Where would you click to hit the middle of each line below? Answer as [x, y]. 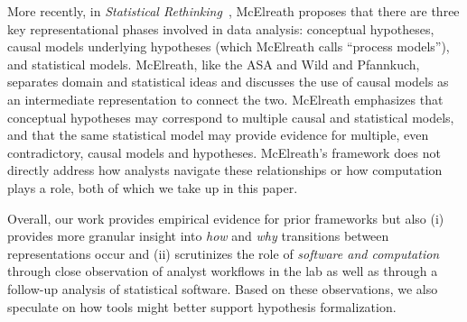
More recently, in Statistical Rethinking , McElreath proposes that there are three [233, 11]
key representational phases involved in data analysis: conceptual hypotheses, [221, 28]
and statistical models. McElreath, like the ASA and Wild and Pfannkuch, [214, 64]
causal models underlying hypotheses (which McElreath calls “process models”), [229, 46]
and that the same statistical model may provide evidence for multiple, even [218, 135]
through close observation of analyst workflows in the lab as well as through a [223, 271]
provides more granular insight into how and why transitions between [198, 236]
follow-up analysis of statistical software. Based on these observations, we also [223, 288]
